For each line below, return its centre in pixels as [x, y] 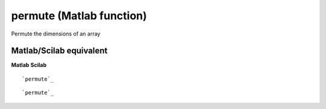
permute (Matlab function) [79, 16]
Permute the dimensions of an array [56, 34]
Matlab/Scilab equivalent [59, 51]
